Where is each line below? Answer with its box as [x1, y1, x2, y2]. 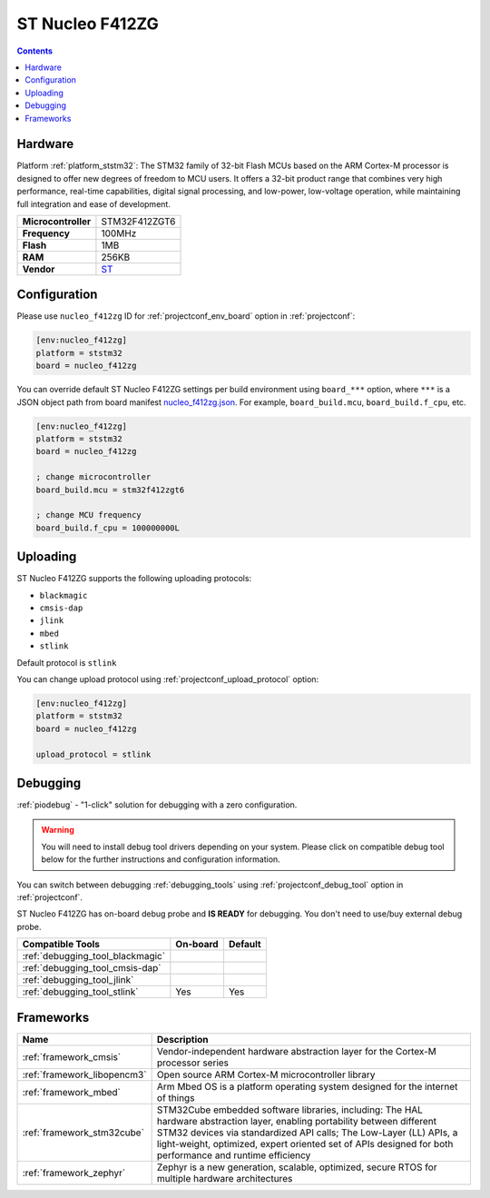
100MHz [101, 227, 137, 240]
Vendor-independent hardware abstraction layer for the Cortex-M [156, 1045, 437, 1057]
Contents [16, 45, 54, 56]
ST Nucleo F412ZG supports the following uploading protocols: [16, 573, 252, 584]
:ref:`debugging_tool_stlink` [22, 985, 139, 998]
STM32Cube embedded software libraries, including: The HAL [156, 1104, 424, 1116]
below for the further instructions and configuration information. [41, 854, 280, 865]
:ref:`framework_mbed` [22, 1085, 122, 1098]
